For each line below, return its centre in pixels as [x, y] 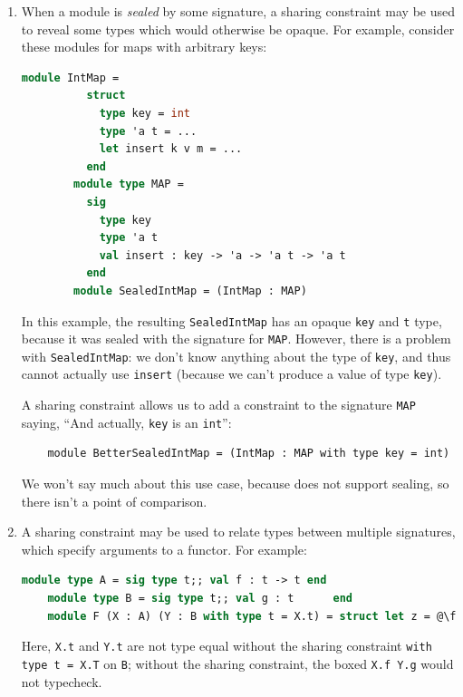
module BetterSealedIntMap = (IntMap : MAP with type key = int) [249, 454]
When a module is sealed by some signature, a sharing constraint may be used [238, 11]
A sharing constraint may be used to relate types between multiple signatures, [238, 532]
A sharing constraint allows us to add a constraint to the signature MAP [218, 405]
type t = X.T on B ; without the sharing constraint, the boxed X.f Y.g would [237, 663]
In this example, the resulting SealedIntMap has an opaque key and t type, [231, 320]
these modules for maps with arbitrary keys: [144, 47]
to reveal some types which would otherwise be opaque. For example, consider [238, 29]
